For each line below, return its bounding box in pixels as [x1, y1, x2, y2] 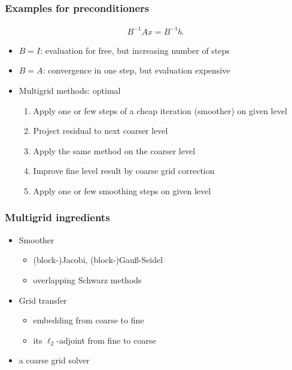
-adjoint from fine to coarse [56, 334, 156, 346]
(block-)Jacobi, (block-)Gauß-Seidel [33, 253, 163, 266]
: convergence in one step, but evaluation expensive [42, 64, 230, 77]
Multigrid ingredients [5, 210, 110, 225]
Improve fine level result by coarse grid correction [33, 164, 215, 177]
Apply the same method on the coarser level [33, 144, 196, 157]
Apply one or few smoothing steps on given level [33, 184, 211, 197]
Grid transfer [19, 293, 67, 306]
